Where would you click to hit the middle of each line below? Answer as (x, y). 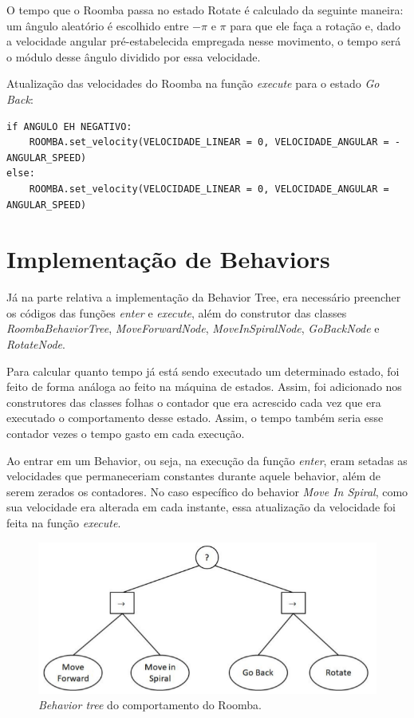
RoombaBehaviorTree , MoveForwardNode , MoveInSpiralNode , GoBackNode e (193, 328)
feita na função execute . (64, 522)
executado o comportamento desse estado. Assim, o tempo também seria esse (195, 418)
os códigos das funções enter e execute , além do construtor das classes (177, 312)
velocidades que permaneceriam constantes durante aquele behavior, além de (193, 476)
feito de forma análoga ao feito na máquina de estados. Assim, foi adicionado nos (204, 387)
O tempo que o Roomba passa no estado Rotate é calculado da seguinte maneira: (205, 10)
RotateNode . (36, 344)
